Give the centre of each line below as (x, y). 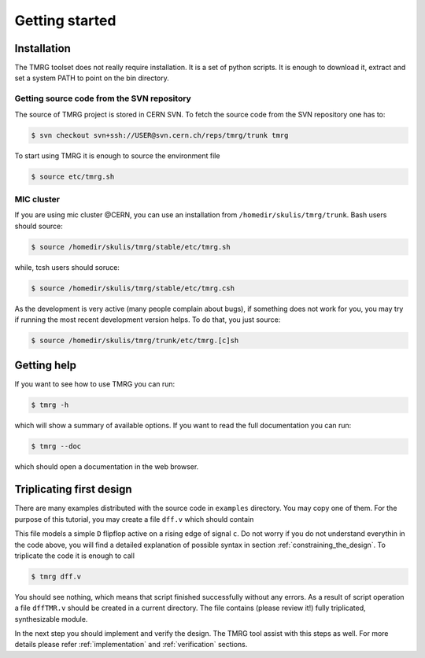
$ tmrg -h (50, 405)
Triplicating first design (73, 489)
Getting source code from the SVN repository (103, 98)
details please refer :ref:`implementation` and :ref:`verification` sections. (131, 645)
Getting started (65, 20)
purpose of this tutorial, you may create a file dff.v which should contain (134, 519)
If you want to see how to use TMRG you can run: (95, 384)
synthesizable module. (51, 619)
